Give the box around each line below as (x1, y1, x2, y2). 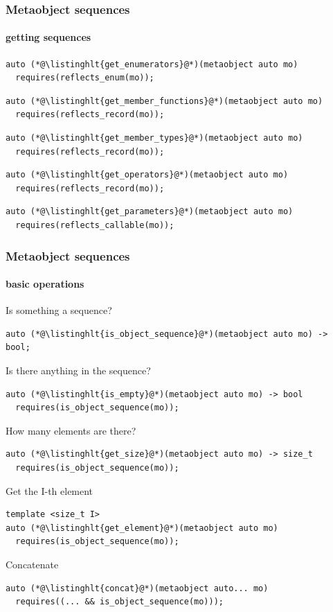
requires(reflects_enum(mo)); (15, 73, 154, 83)
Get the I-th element (6, 483, 93, 498)
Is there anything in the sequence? (6, 363, 151, 377)
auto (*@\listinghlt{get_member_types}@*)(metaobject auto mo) (6, 133, 303, 143)
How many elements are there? (6, 423, 136, 437)
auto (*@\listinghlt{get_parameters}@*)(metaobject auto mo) (6, 207, 294, 217)
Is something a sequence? (6, 303, 112, 317)
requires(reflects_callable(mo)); (15, 220, 174, 230)
